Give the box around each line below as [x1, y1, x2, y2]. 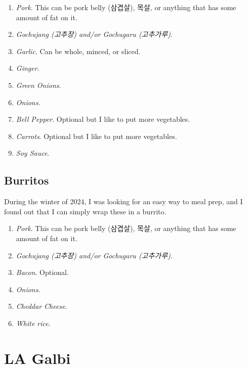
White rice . [16, 317, 51, 328]
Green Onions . [16, 79, 61, 90]
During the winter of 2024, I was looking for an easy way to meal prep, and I [4, 196, 243, 207]
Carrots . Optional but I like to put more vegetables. [16, 130, 177, 141]
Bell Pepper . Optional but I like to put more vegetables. [16, 114, 190, 124]
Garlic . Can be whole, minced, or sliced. [16, 45, 141, 56]
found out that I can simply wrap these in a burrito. [4, 206, 167, 216]
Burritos [4, 172, 49, 188]
